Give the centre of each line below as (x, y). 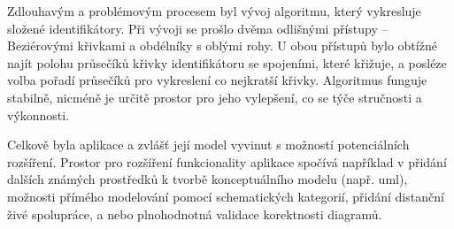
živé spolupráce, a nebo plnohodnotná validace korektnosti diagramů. (195, 214)
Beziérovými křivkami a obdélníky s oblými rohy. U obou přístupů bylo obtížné (222, 46)
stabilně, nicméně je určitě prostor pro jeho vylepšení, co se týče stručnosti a (215, 97)
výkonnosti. (38, 114)
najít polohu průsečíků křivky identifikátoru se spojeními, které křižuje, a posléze (227, 62)
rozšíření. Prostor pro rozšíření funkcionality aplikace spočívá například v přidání (227, 161)
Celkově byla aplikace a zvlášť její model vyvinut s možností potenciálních (208, 145)
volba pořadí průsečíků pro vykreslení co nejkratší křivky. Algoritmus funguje (217, 80)
